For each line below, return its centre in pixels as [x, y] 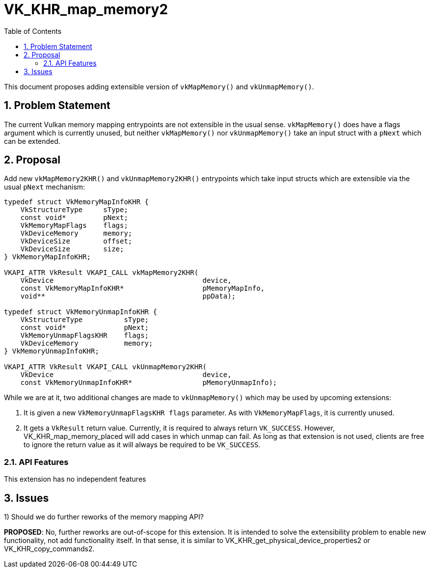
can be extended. [32, 141]
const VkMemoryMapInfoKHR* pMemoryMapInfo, [143, 288]
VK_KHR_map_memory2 [86, 9]
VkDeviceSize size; [72, 249]
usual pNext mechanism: [45, 187]
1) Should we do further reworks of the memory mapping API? [104, 517]
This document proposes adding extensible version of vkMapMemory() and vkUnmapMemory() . [159, 86]
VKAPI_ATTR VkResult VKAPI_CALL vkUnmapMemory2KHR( [106, 367]
